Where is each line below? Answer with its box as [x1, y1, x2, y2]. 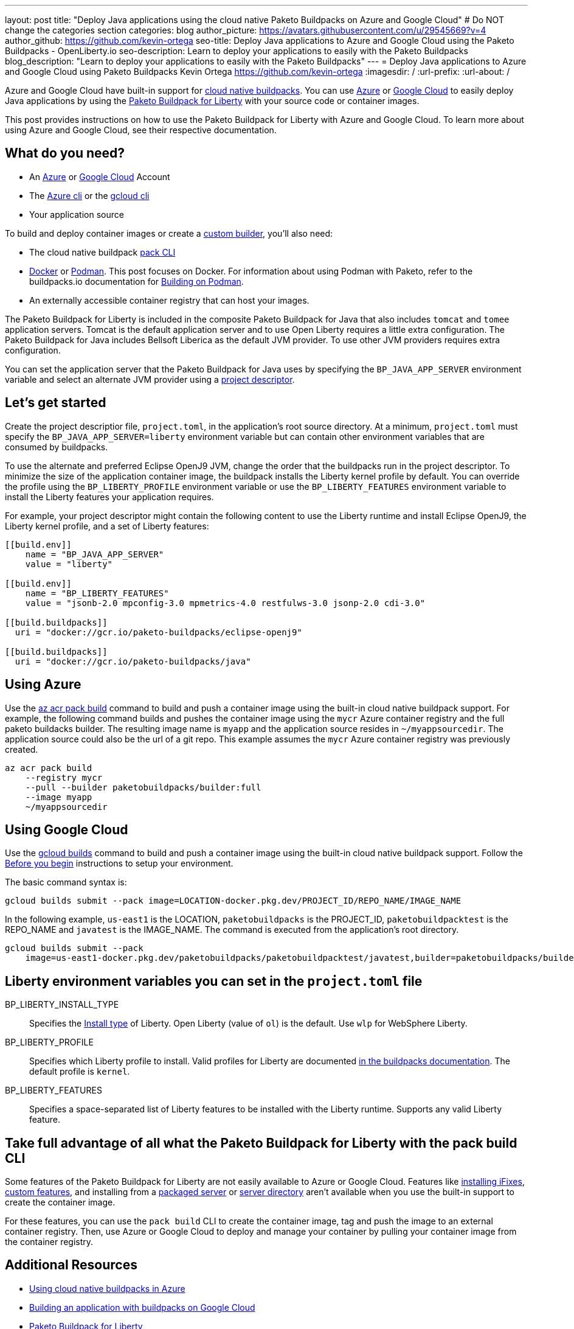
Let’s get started [5, 395, 106, 411]
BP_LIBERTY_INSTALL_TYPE [5, 999, 119, 1010]
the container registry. [5, 1237, 94, 1247]
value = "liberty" [25, 559, 113, 569]
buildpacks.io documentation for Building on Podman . [29, 276, 244, 287]
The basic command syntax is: [5, 877, 127, 888]
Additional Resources [5, 1257, 137, 1273]
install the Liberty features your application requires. [5, 491, 214, 502]
